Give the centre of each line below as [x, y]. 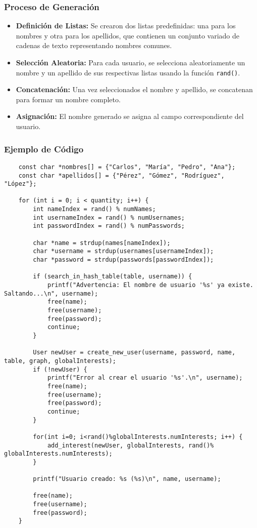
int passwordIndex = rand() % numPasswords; [109, 226]
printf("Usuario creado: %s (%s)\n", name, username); [127, 479]
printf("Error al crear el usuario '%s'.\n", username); [145, 378]
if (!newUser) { [60, 369]
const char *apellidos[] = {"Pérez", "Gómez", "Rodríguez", [121, 175]
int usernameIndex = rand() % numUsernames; [109, 217]
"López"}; [20, 184]
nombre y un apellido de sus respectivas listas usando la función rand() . [128, 72]
